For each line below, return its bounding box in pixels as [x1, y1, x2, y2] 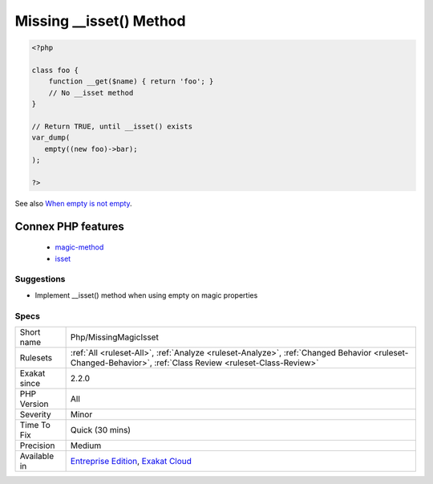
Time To [19, 419, 51, 430]
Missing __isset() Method [14, 12, 186, 30]
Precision [19, 440, 55, 451]
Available [19, 450, 55, 462]
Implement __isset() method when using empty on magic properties [34, 290, 258, 300]
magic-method [55, 242, 104, 252]
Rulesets [19, 352, 52, 363]
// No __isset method [48, 88, 134, 97]
